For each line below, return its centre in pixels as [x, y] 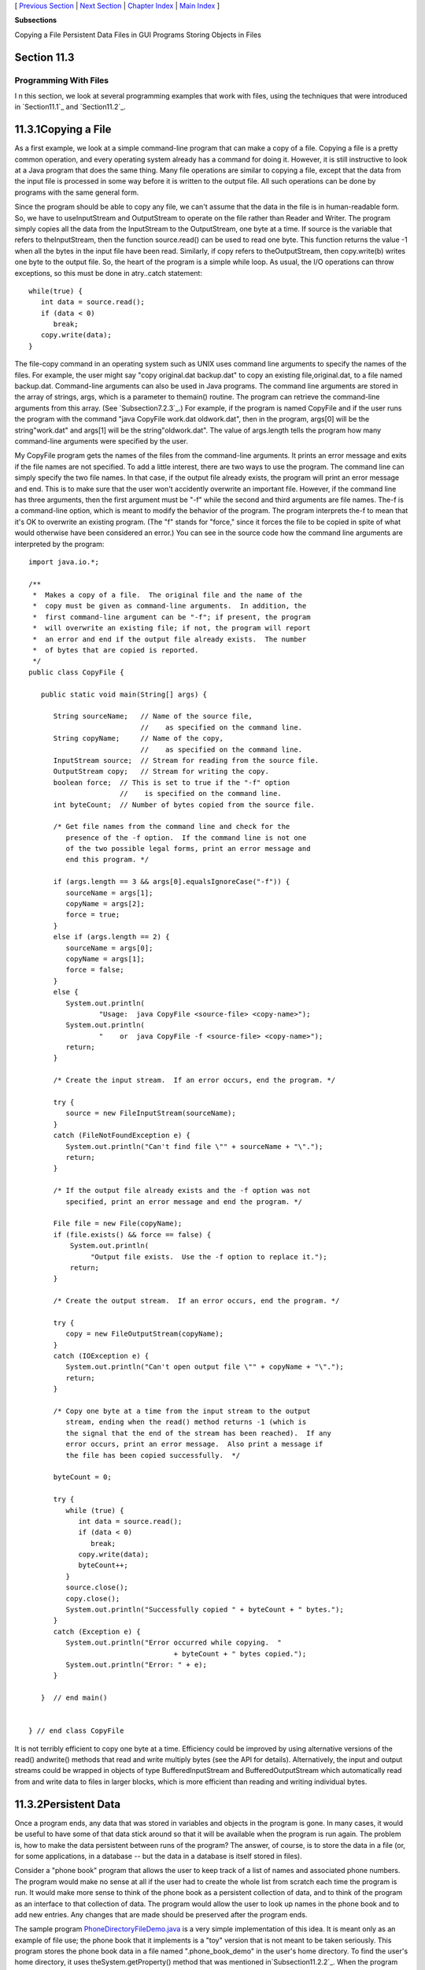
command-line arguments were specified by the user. [102, 441]
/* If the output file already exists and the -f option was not [182, 1191]
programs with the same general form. [77, 192]
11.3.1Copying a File [63, 130]
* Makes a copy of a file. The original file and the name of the [168, 595]
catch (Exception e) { [97, 1632]
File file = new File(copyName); [118, 1224]
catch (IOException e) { [101, 1356]
